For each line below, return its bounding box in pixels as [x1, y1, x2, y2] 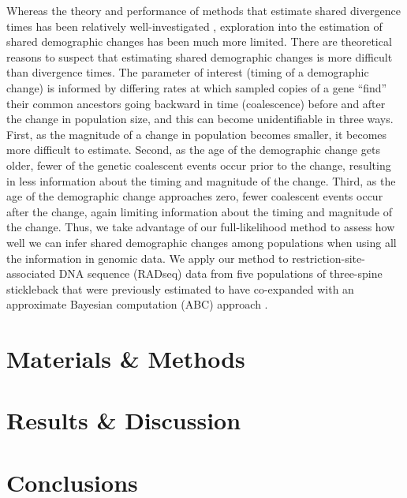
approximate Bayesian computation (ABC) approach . [6, 296, 268, 313]
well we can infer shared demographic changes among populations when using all [6, 234, 397, 250]
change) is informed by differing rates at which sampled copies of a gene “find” [6, 79, 387, 95]
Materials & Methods [6, 343, 245, 375]
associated [6, 265, 55, 282]
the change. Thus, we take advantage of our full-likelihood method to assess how [6, 219, 395, 235]
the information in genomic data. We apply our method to [6, 249, 289, 266]
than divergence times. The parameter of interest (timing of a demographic [6, 64, 369, 81]
